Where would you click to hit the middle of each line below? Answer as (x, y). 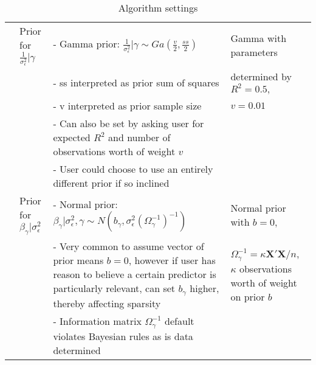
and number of (139, 137)
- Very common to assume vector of (129, 246)
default (180, 321)
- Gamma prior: (86, 44)
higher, (204, 288)
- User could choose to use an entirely (133, 169)
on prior (248, 296)
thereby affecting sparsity (107, 304)
